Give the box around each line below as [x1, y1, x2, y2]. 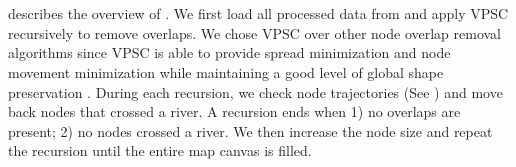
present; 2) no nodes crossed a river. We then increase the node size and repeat [8, 120, 493, 141]
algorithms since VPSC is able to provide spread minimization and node [8, 42, 451, 63]
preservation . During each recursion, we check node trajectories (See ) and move [8, 81, 503, 102]
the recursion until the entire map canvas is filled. [8, 140, 312, 161]
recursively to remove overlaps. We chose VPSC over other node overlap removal [8, 22, 502, 43]
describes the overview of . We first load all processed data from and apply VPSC [8, 3, 509, 24]
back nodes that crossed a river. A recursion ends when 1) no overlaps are [8, 101, 461, 122]
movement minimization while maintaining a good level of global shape [8, 61, 444, 82]
